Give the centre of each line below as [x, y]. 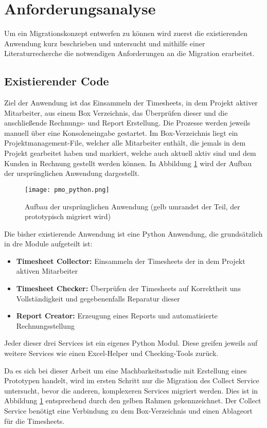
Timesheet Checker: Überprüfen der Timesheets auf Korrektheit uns [128, 288]
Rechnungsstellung [45, 325]
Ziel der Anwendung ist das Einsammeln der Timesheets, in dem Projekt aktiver [131, 103]
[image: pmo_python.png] [67, 190]
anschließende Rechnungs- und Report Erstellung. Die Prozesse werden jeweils [127, 123]
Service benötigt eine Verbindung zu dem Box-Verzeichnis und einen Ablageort [129, 411]
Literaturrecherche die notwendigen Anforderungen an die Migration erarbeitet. [129, 53]
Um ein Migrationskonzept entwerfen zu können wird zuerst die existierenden [126, 33]
